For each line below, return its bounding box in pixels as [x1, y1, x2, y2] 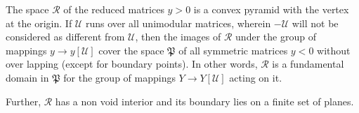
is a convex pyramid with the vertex [193, 2, 349, 16]
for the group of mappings [63, 70, 176, 84]
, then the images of [135, 29, 221, 44]
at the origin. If [6, 15, 72, 30]
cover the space [98, 43, 164, 57]
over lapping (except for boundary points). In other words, [6, 56, 258, 71]
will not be [292, 15, 339, 30]
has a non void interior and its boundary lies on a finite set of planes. [55, 93, 354, 108]
